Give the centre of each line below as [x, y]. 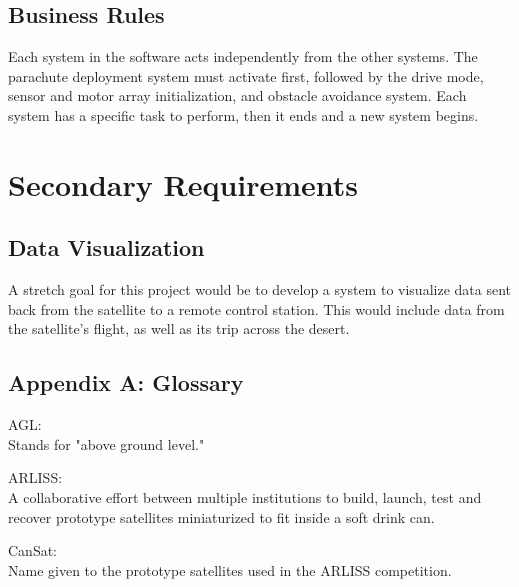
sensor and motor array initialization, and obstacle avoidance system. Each [237, 95]
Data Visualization [106, 247]
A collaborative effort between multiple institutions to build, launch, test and [245, 496]
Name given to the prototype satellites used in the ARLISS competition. [230, 569]
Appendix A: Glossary [126, 382]
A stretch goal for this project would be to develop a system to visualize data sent [259, 289]
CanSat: [33, 550]
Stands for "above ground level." [106, 443]
